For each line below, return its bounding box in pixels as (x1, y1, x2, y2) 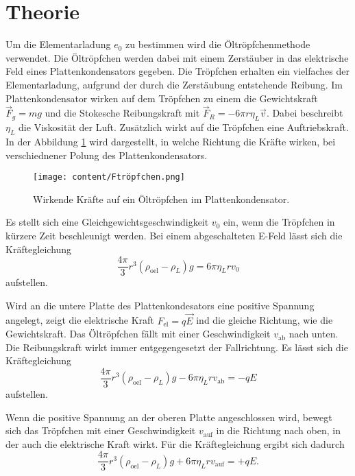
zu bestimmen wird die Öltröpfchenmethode (125, 37, 310, 51)
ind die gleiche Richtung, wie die (196, 313, 333, 327)
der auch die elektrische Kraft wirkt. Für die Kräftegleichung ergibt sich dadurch (5, 436, 345, 451)
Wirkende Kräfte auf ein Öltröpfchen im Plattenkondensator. (33, 191, 290, 206)
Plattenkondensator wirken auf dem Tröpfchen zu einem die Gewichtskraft (5, 91, 318, 105)
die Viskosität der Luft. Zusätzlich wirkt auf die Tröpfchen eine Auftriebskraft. (19, 120, 349, 134)
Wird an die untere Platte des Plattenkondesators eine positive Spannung (5, 298, 315, 312)
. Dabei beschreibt (266, 106, 343, 120)
